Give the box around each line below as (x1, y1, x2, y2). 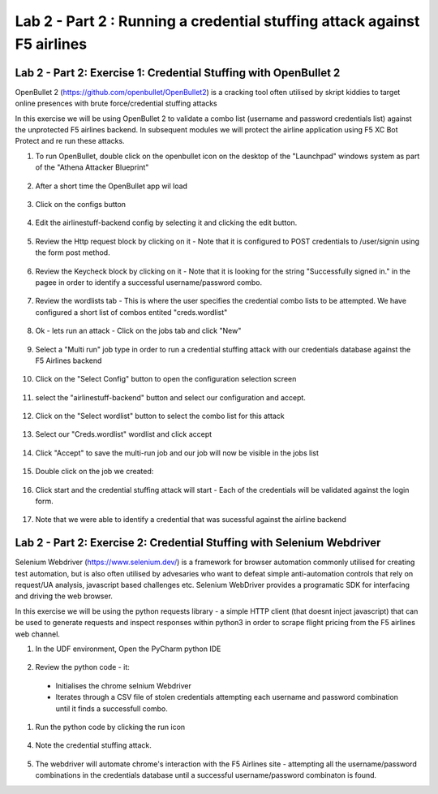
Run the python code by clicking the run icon (35, 723, 186, 731)
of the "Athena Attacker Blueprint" (35, 162, 149, 172)
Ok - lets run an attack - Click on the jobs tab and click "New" (35, 326, 242, 336)
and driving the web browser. (15, 591, 114, 601)
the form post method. (35, 248, 110, 257)
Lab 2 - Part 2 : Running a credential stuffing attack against (15, 12, 420, 30)
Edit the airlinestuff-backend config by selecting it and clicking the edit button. (35, 218, 298, 227)
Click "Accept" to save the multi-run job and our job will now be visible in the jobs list (35, 447, 320, 458)
